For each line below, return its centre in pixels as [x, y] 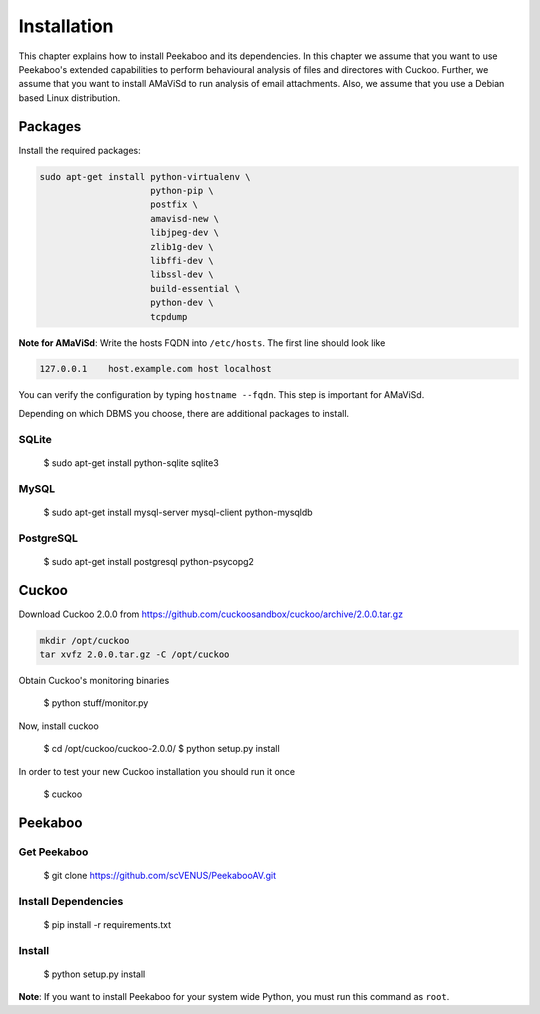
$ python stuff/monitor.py [96, 703]
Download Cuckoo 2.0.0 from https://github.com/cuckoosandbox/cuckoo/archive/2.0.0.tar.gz [211, 614]
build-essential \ [195, 288]
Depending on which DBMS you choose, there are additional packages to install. [184, 413]
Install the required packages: [80, 150]
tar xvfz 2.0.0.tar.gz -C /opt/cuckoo [134, 654]
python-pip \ [182, 190]
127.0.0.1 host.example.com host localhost [155, 369]
